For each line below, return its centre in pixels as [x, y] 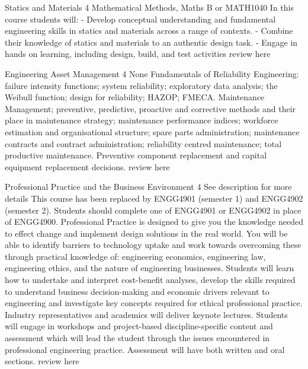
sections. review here [42, 361]
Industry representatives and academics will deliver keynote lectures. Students [146, 314]
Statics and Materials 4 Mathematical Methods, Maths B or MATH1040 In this [149, 7]
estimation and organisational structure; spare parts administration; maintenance [152, 131]
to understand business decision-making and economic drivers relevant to [137, 291]
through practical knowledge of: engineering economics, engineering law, [135, 256]
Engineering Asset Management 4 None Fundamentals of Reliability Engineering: [152, 73]
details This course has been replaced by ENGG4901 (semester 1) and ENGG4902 [154, 198]
